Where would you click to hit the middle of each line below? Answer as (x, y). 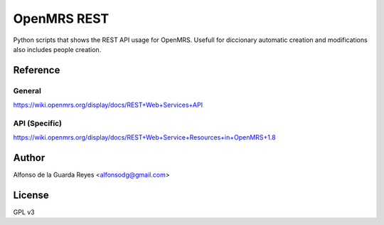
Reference (37, 70)
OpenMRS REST (61, 19)
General (27, 90)
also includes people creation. (57, 49)
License (31, 195)
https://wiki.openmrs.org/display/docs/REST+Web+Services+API (108, 105)
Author (29, 158)
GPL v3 (24, 212)
